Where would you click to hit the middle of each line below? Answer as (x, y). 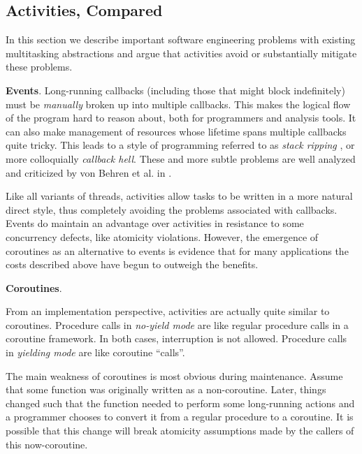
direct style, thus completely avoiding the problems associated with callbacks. (172, 209)
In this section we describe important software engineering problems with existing (181, 39)
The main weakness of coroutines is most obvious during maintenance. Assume (174, 375)
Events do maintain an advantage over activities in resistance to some (155, 223)
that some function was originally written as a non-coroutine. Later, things (166, 389)
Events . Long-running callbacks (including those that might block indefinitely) (175, 90)
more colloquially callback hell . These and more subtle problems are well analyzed (181, 158)
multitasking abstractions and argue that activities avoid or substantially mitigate (181, 53)
